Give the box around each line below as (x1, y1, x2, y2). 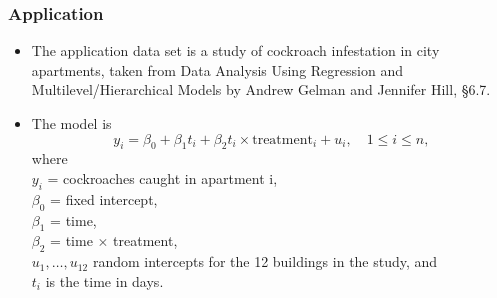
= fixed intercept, (50, 188, 158, 209)
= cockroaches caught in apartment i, (47, 167, 278, 188)
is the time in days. (45, 270, 164, 291)
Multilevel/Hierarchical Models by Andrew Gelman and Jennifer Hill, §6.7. (31, 79, 491, 100)
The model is (31, 113, 112, 133)
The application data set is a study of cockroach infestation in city (31, 40, 440, 61)
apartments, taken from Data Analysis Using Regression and (31, 59, 403, 80)
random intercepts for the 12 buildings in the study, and (92, 251, 438, 272)
